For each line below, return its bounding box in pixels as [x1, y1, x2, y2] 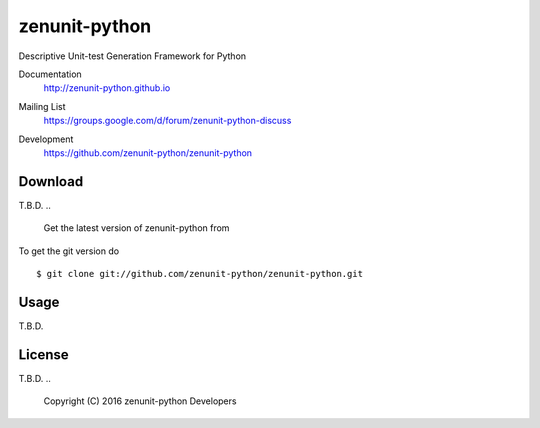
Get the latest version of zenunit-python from [43, 222, 230, 234]
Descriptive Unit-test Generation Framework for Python [18, 50, 247, 62]
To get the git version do [18, 245, 120, 257]
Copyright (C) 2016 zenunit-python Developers [43, 395, 237, 407]
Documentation [18, 68, 82, 80]
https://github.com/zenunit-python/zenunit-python [43, 146, 253, 159]
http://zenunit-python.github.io [43, 82, 171, 94]
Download [18, 173, 84, 190]
